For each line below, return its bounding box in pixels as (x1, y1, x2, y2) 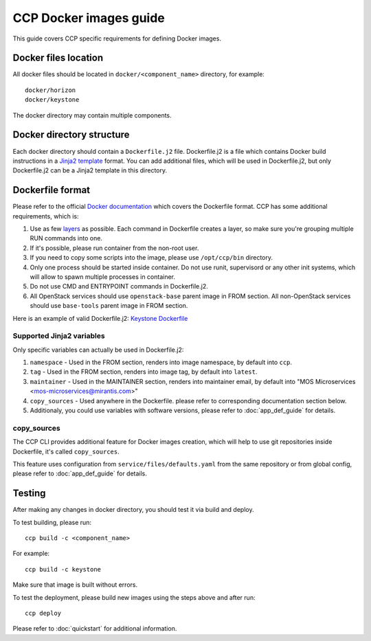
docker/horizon (25, 86, 76, 94)
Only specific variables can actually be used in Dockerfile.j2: (12, 346, 184, 354)
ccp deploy (25, 609, 62, 617)
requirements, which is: (12, 212, 79, 220)
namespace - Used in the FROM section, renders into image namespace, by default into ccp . (30, 358, 292, 367)
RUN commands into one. (30, 234, 103, 243)
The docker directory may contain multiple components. (12, 111, 172, 120)
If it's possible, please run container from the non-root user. (30, 244, 199, 252)
